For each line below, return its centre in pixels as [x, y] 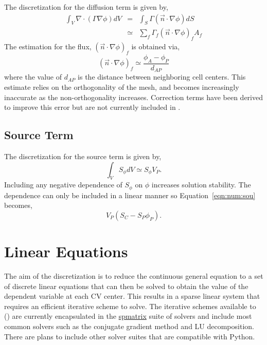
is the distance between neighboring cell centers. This [162, 77]
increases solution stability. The [201, 185]
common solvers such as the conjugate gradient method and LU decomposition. [129, 326]
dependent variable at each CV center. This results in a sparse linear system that [132, 296]
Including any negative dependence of [63, 185]
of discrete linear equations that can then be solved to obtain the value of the [126, 286]
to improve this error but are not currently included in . [92, 107]
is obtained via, [156, 46]
